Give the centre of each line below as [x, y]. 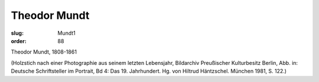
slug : [17, 33]
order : [19, 41]
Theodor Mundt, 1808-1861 [44, 52]
